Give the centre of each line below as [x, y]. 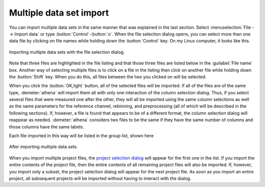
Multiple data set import [59, 13]
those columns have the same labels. [47, 126]
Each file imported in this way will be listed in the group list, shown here [81, 136]
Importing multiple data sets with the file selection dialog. [67, 52]
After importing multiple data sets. [43, 147]
